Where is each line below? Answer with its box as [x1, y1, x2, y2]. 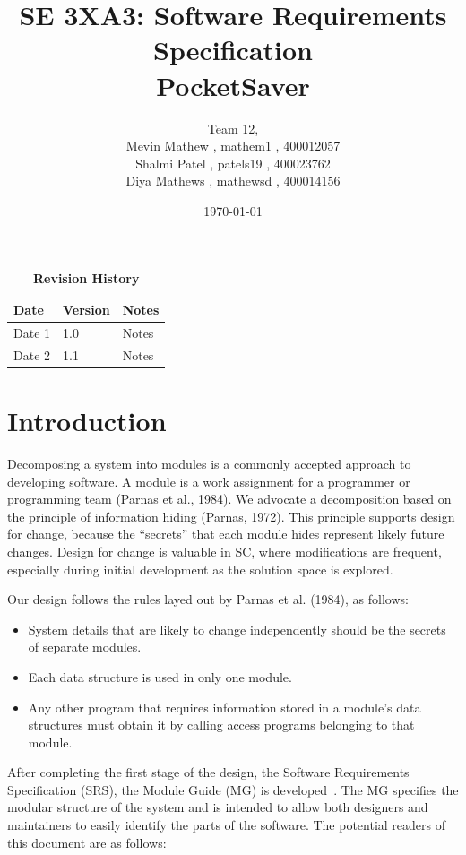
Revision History [32, 269, 140, 288]
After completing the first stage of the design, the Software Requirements [7, 763, 410, 782]
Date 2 [13, 345, 51, 364]
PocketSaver [156, 66, 310, 103]
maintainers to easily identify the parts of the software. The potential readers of [7, 816, 446, 834]
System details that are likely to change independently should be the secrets [28, 619, 446, 638]
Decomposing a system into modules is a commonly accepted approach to [7, 453, 411, 472]
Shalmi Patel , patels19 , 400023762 [135, 153, 331, 172]
